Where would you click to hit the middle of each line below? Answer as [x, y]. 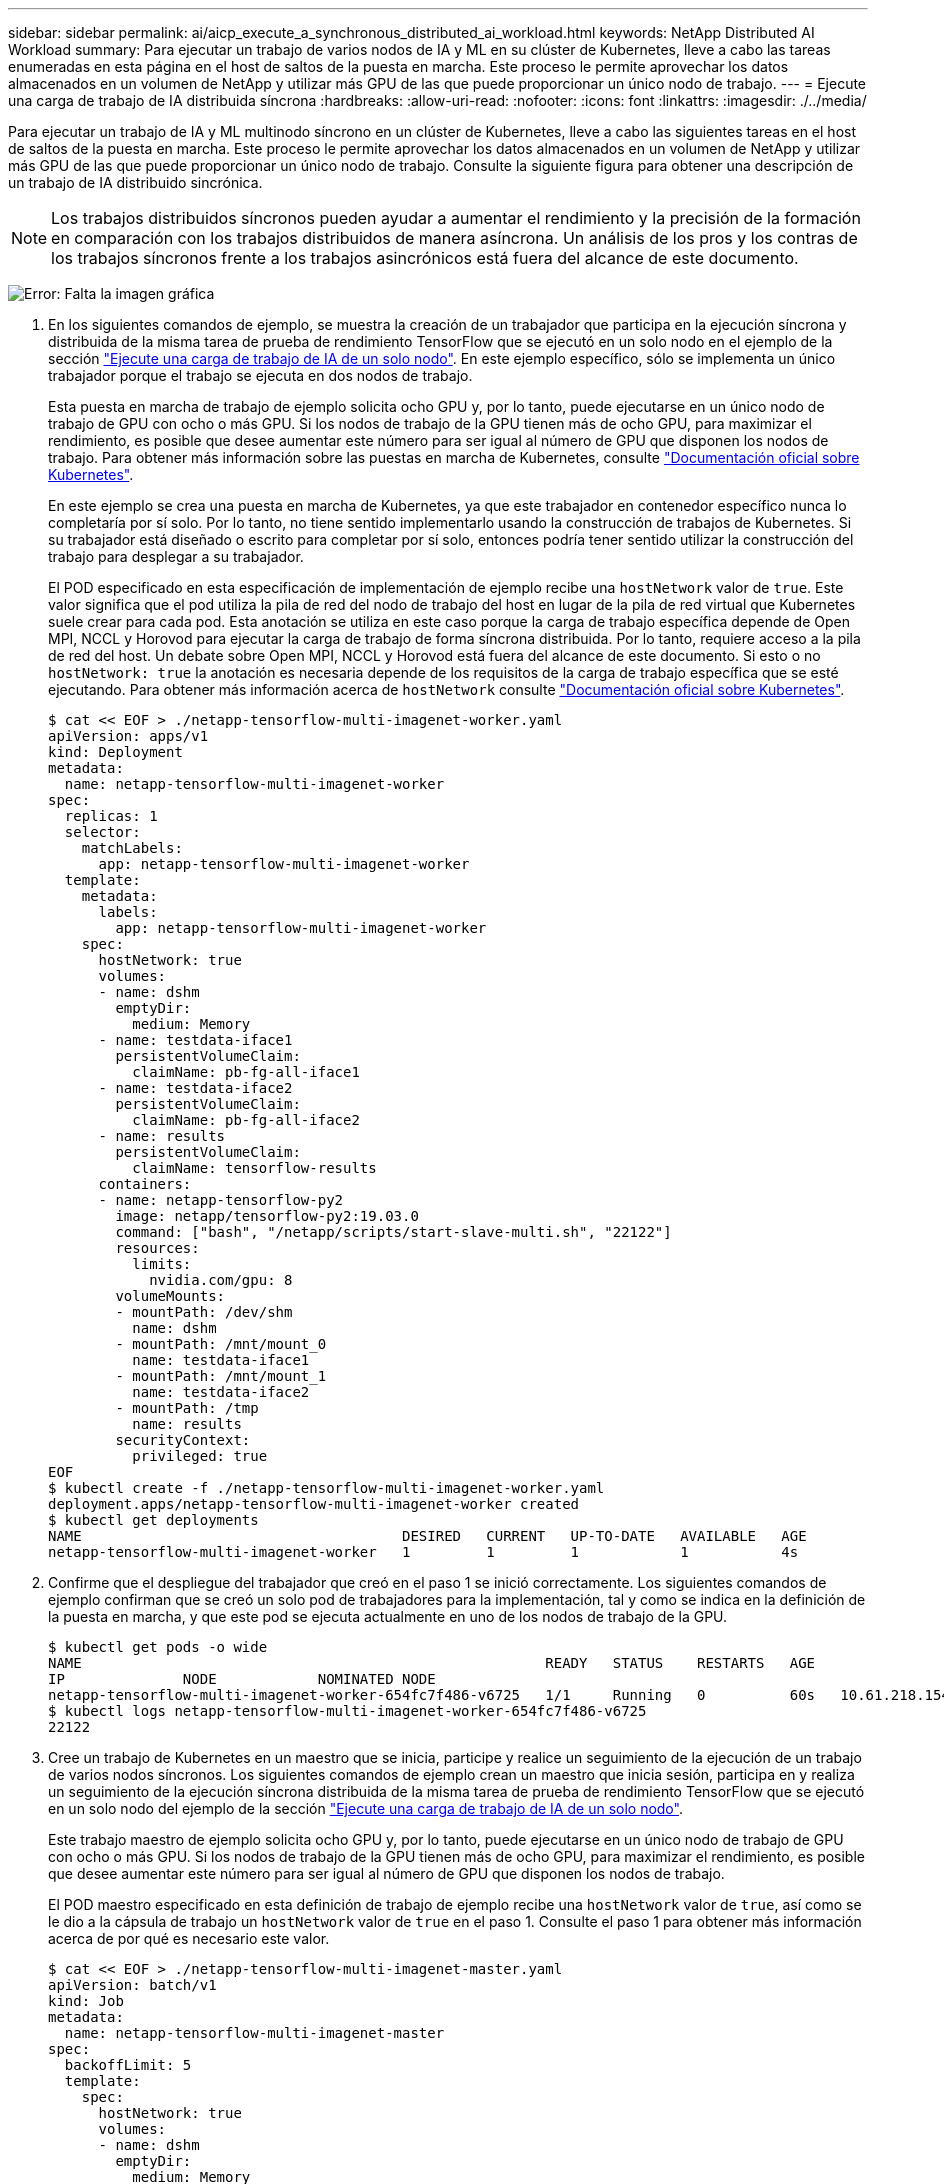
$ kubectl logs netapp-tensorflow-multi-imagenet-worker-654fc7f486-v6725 [347, 1711]
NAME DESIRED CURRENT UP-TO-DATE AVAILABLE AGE [427, 1536]
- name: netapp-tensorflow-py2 [221, 1200]
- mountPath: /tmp [187, 1408]
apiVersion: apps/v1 [128, 736]
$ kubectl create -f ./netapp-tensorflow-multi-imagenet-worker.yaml [326, 1488]
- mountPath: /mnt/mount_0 [221, 1344]
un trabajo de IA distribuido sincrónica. [135, 182]
